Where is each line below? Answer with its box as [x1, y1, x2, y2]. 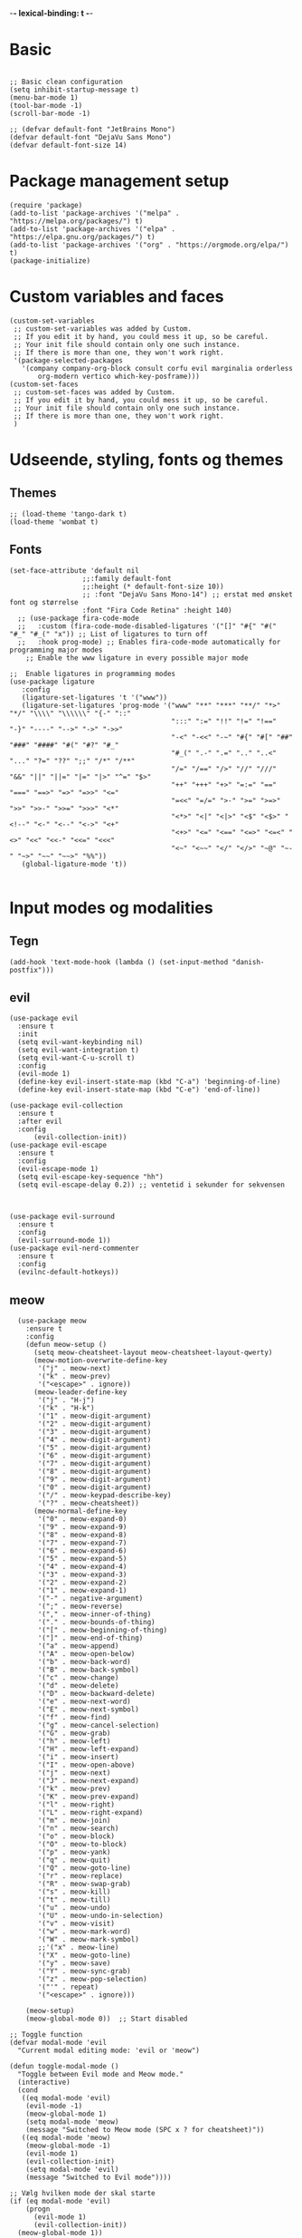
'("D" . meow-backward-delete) [37, 1690, 156, 1699]
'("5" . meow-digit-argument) [37, 1443, 152, 1453]
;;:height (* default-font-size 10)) [81, 582, 224, 591]
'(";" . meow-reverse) [37, 1602, 124, 1612]
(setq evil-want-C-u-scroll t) [17, 1053, 136, 1063]
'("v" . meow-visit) [37, 1919, 116, 1929]
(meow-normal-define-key [33, 1507, 127, 1516]
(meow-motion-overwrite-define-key [33, 1356, 168, 1365]
